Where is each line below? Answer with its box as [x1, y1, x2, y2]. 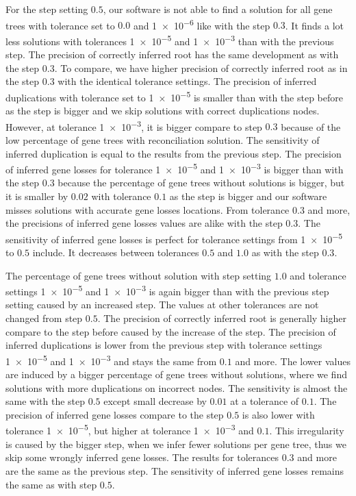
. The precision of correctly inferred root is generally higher [97, 311, 346, 325]
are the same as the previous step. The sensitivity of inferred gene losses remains [5, 463, 344, 478]
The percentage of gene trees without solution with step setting [5, 268, 272, 282]
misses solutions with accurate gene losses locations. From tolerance [5, 202, 290, 216]
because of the [281, 119, 341, 134]
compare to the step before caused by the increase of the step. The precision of [5, 324, 336, 338]
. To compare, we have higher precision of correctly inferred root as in [54, 60, 348, 75]
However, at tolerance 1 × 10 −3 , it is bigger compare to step [5, 117, 262, 134]
